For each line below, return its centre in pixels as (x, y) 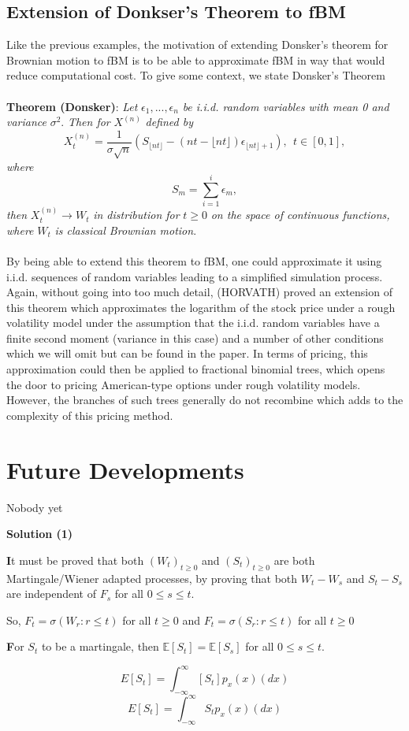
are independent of (52, 594)
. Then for (86, 122)
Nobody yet (35, 507)
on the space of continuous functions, (300, 215)
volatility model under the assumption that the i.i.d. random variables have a (193, 323)
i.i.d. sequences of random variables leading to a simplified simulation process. (195, 276)
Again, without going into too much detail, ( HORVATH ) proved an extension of (199, 292)
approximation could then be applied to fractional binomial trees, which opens (196, 369)
